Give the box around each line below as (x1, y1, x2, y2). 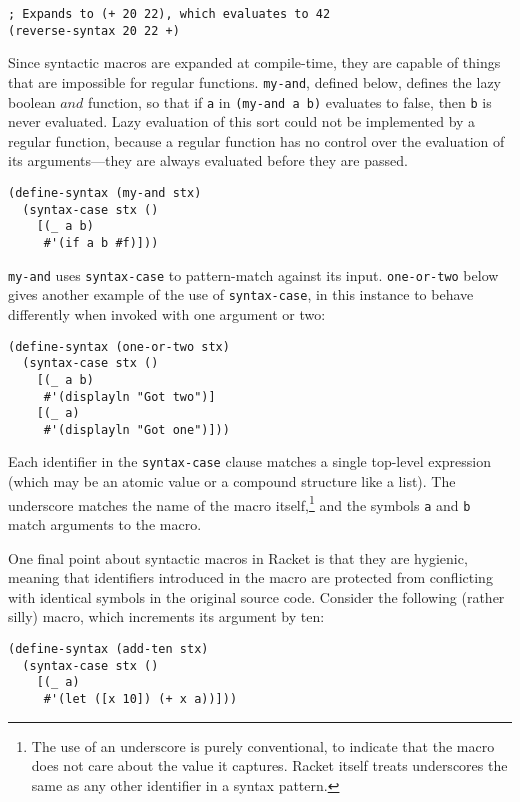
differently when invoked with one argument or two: (8, 303, 326, 324)
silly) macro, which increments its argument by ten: (8, 606, 325, 627)
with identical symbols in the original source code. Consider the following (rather (8, 586, 505, 607)
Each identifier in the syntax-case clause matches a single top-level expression (8, 451, 492, 472)
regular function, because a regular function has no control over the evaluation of (8, 130, 505, 151)
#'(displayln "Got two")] (43, 389, 216, 404)
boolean (8, 91, 56, 112)
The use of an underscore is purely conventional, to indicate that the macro (31, 735, 495, 756)
